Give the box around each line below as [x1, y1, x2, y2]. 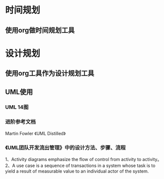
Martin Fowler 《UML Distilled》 [5, 130, 66, 136]
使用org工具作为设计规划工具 [5, 69, 94, 78]
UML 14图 [5, 104, 29, 111]
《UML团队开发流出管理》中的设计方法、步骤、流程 [5, 144, 126, 151]
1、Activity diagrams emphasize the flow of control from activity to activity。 [5, 157, 162, 163]
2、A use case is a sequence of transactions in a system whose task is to [5, 163, 156, 169]
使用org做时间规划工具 [5, 26, 75, 34]
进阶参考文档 [5, 118, 36, 125]
